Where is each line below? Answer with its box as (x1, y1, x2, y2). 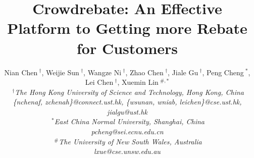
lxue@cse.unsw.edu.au (94, 146, 161, 156)
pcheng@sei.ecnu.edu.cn (91, 126, 164, 137)
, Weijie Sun (41, 67, 79, 77)
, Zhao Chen (125, 67, 164, 77)
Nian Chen (4, 67, 38, 77)
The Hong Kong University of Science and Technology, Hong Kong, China (15, 86, 244, 97)
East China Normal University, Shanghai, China (54, 116, 205, 127)
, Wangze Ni (83, 67, 122, 77)
